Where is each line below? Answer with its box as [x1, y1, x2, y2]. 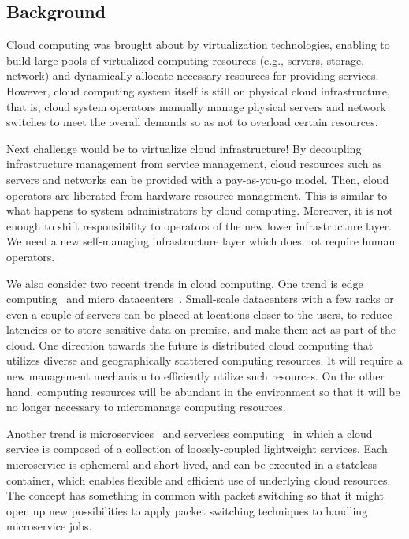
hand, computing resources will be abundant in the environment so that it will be [6, 383, 400, 399]
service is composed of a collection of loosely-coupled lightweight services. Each [6, 440, 388, 457]
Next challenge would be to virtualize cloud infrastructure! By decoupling [6, 140, 362, 156]
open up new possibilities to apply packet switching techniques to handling [6, 502, 368, 518]
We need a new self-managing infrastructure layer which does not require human [6, 233, 396, 249]
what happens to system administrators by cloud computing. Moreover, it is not [6, 202, 393, 219]
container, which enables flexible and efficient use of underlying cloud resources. [6, 471, 391, 488]
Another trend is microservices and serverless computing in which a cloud [6, 425, 373, 441]
